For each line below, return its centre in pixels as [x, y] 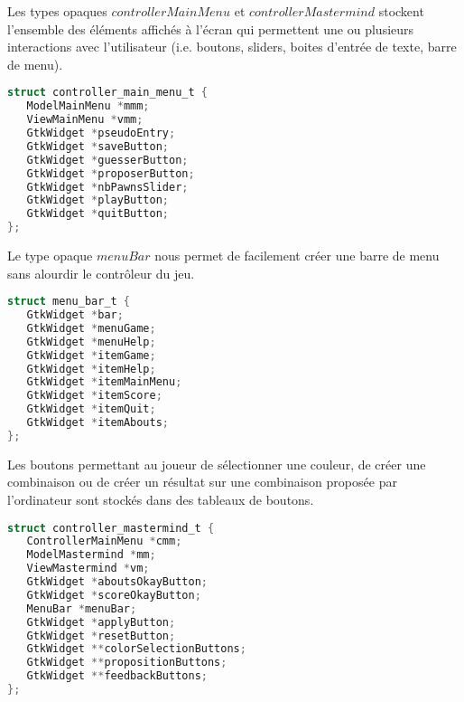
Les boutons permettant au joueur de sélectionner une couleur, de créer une [217, 464]
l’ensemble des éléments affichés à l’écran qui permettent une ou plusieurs [211, 28]
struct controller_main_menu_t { [107, 93]
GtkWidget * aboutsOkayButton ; [117, 582]
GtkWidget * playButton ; [98, 200]
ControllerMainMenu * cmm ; [104, 541]
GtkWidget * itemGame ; [91, 355]
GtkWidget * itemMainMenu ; [104, 382]
